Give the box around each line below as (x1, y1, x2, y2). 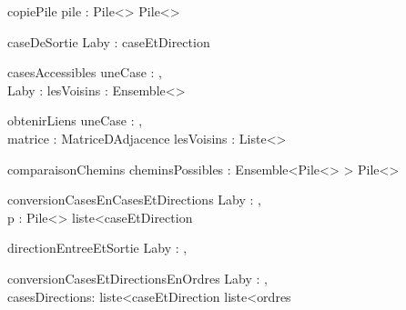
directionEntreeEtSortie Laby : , (7, 238, 188, 257)
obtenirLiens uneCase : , (7, 111, 143, 130)
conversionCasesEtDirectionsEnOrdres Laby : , (7, 268, 269, 287)
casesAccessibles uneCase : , (7, 63, 162, 82)
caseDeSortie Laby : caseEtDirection (7, 32, 210, 51)
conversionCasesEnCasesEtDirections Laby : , (7, 190, 261, 209)
